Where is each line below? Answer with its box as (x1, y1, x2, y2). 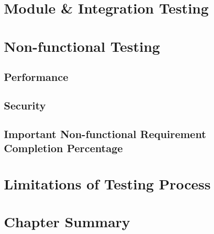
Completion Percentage (4, 140, 123, 156)
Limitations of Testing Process (4, 173, 211, 193)
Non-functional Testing (4, 36, 160, 56)
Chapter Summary (4, 212, 130, 232)
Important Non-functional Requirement (4, 126, 206, 141)
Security (4, 97, 46, 112)
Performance (4, 69, 69, 84)
